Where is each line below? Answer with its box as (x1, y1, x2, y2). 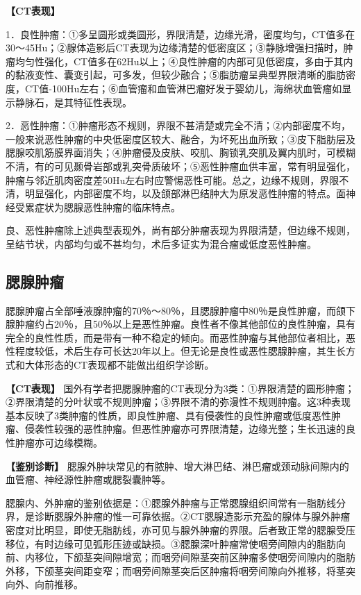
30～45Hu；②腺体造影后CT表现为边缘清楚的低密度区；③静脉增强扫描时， (6, 40, 344, 55)
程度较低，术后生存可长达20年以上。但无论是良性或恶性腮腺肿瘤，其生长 (15, 344, 346, 358)
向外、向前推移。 (6, 577, 83, 592)
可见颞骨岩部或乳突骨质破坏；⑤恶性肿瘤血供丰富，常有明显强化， (53, 158, 355, 173)
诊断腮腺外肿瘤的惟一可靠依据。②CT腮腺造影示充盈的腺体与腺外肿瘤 (34, 509, 351, 523)
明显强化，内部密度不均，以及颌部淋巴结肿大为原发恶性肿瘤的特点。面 (24, 186, 346, 201)
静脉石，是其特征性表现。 (15, 94, 132, 109)
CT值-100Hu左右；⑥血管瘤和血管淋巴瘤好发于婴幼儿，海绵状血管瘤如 (24, 81, 342, 95)
